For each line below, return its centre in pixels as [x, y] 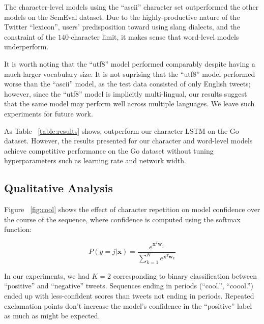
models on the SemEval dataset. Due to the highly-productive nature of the [122, 17]
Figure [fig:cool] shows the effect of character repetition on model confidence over [132, 209]
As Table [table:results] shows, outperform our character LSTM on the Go [122, 130]
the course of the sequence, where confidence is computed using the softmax [122, 219]
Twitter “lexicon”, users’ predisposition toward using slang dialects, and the [122, 27]
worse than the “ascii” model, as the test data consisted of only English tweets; [127, 84]
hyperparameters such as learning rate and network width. [95, 160]
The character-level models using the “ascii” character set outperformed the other [131, 7]
